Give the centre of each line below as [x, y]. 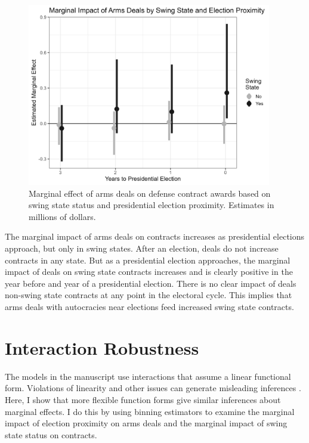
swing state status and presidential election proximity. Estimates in [152, 205]
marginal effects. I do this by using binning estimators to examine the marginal [150, 411]
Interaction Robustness [102, 347]
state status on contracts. [51, 434]
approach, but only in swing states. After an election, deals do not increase [142, 248]
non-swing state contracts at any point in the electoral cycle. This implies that [149, 295]
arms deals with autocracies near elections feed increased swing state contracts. [149, 307]
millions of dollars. [62, 216]
